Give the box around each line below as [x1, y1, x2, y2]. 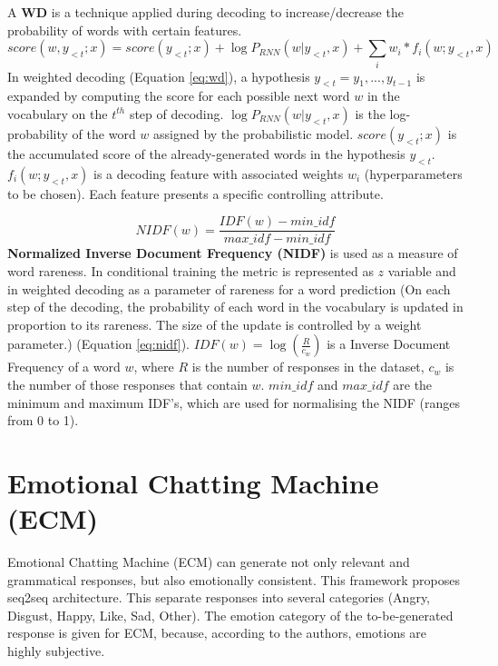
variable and [387, 261, 456, 280]
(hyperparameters [364, 164, 463, 183]
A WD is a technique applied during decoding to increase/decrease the [7, 3, 404, 21]
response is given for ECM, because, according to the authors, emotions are [7, 623, 427, 642]
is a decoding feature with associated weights [93, 164, 344, 183]
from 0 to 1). [7, 411, 79, 430]
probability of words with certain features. [7, 20, 242, 39]
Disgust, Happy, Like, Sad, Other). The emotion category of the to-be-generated [7, 605, 454, 624]
